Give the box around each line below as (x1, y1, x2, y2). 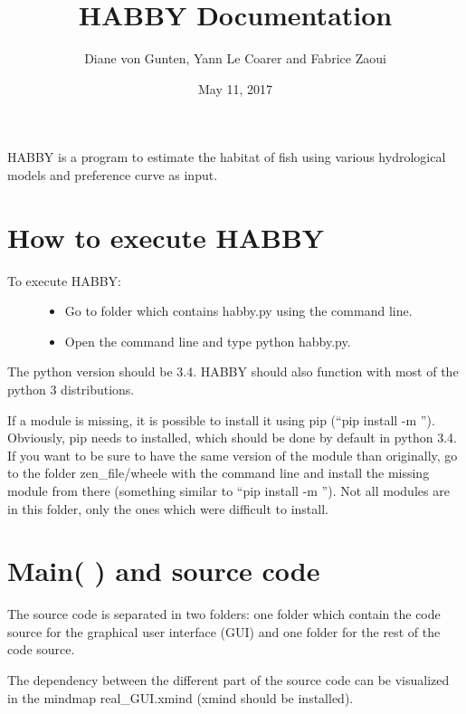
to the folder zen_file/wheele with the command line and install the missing (7, 463, 430, 482)
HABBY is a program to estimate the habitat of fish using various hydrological (7, 148, 446, 167)
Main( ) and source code (7, 552, 320, 589)
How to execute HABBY (7, 218, 325, 255)
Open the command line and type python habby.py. (64, 331, 351, 350)
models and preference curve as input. (7, 165, 218, 184)
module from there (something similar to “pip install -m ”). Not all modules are (7, 481, 450, 500)
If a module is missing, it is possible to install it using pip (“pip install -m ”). (7, 410, 435, 429)
